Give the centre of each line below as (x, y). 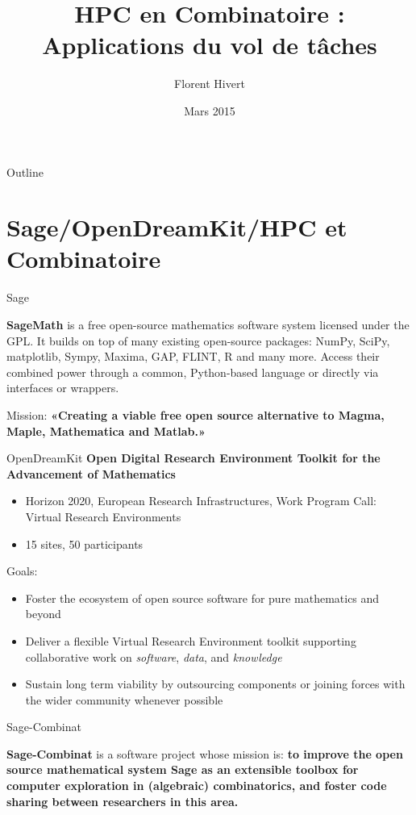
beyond (43, 614)
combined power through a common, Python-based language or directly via (193, 372)
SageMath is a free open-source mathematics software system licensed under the (208, 324)
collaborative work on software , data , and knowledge (154, 656)
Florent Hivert (210, 84)
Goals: (22, 571)
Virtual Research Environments (103, 516)
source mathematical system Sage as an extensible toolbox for (183, 769)
